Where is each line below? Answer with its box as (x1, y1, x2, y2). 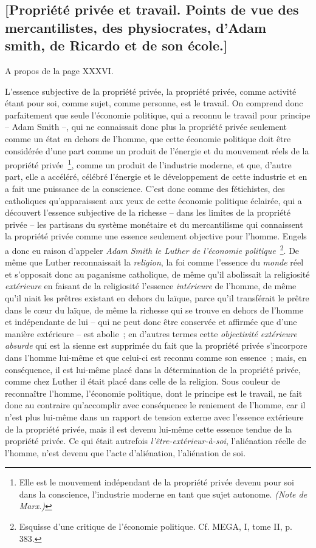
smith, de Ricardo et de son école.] (5, 36, 228, 55)
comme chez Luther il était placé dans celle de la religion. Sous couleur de (5, 375, 280, 388)
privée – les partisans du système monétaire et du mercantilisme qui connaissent (5, 217, 303, 230)
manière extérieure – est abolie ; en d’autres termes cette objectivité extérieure (5, 327, 297, 340)
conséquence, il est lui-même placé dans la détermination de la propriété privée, (5, 363, 301, 375)
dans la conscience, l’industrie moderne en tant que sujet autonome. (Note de (19, 487, 307, 500)
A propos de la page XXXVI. (5, 64, 114, 77)
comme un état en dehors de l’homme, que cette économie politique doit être (5, 132, 291, 145)
